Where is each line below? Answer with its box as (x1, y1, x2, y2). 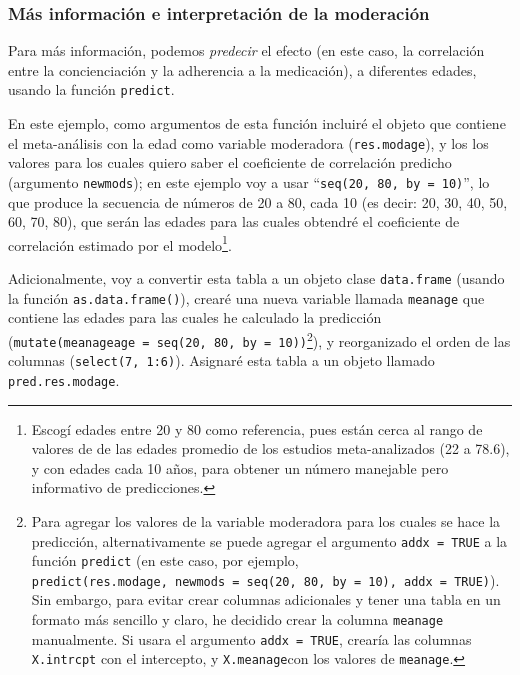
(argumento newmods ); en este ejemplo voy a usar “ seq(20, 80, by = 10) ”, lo (8, 171, 490, 192)
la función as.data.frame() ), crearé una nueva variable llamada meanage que (8, 287, 485, 308)
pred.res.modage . (8, 369, 120, 390)
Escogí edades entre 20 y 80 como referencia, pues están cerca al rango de (31, 418, 483, 439)
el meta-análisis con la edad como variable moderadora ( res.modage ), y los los (8, 132, 489, 153)
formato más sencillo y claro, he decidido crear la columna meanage (31, 609, 444, 630)
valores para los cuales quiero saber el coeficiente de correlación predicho (8, 152, 452, 173)
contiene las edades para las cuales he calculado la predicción (8, 307, 382, 328)
